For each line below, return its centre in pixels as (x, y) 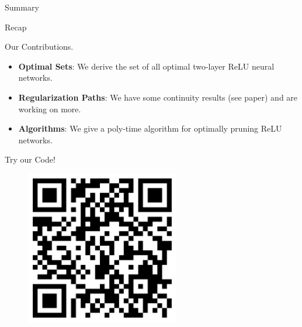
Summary (22, 7)
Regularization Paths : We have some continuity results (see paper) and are (158, 97)
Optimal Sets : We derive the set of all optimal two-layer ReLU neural (146, 66)
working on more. (50, 109)
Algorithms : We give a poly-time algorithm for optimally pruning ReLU (150, 128)
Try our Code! (30, 159)
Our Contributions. (39, 47)
